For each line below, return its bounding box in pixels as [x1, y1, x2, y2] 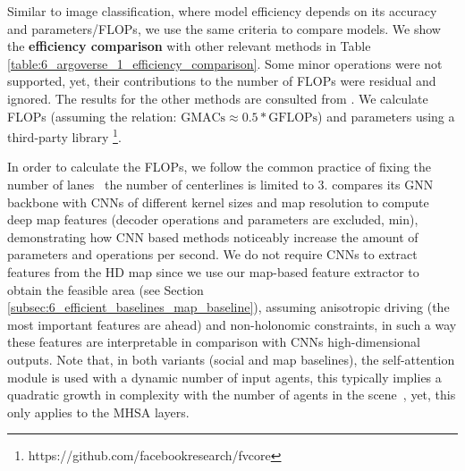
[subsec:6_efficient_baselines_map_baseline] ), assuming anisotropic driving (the [7, 298, 450, 316]
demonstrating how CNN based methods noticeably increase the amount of [7, 227, 418, 246]
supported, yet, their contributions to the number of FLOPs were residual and [7, 71, 436, 90]
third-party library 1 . [7, 125, 122, 146]
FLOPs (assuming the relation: [7, 106, 177, 125]
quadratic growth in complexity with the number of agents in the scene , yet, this [7, 385, 456, 404]
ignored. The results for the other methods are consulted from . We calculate [7, 88, 428, 107]
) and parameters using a [317, 106, 455, 125]
